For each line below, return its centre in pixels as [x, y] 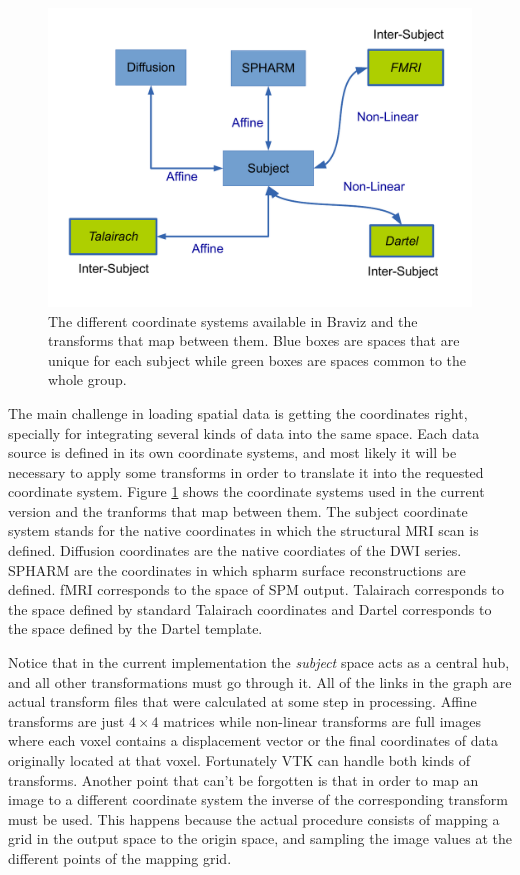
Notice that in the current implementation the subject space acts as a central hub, [259, 662]
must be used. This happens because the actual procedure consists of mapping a [254, 818]
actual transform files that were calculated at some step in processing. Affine [242, 701]
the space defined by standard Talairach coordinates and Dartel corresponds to [250, 608]
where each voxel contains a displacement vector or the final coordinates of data [253, 740]
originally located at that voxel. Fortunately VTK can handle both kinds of [239, 760]
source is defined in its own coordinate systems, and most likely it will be [232, 452]
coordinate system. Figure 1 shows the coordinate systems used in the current [246, 491]
